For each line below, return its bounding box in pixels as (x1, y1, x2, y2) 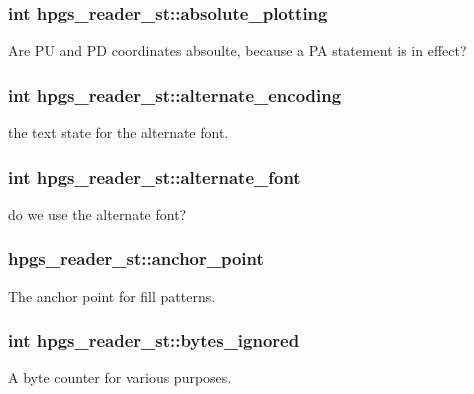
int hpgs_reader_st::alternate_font (8, 164, 301, 189)
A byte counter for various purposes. (8, 367, 232, 388)
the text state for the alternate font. (8, 122, 229, 143)
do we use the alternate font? (8, 203, 187, 224)
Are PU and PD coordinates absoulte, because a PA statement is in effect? (8, 40, 467, 61)
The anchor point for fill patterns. (8, 285, 216, 306)
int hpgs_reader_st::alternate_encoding (8, 82, 342, 107)
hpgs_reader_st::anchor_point (8, 246, 264, 271)
